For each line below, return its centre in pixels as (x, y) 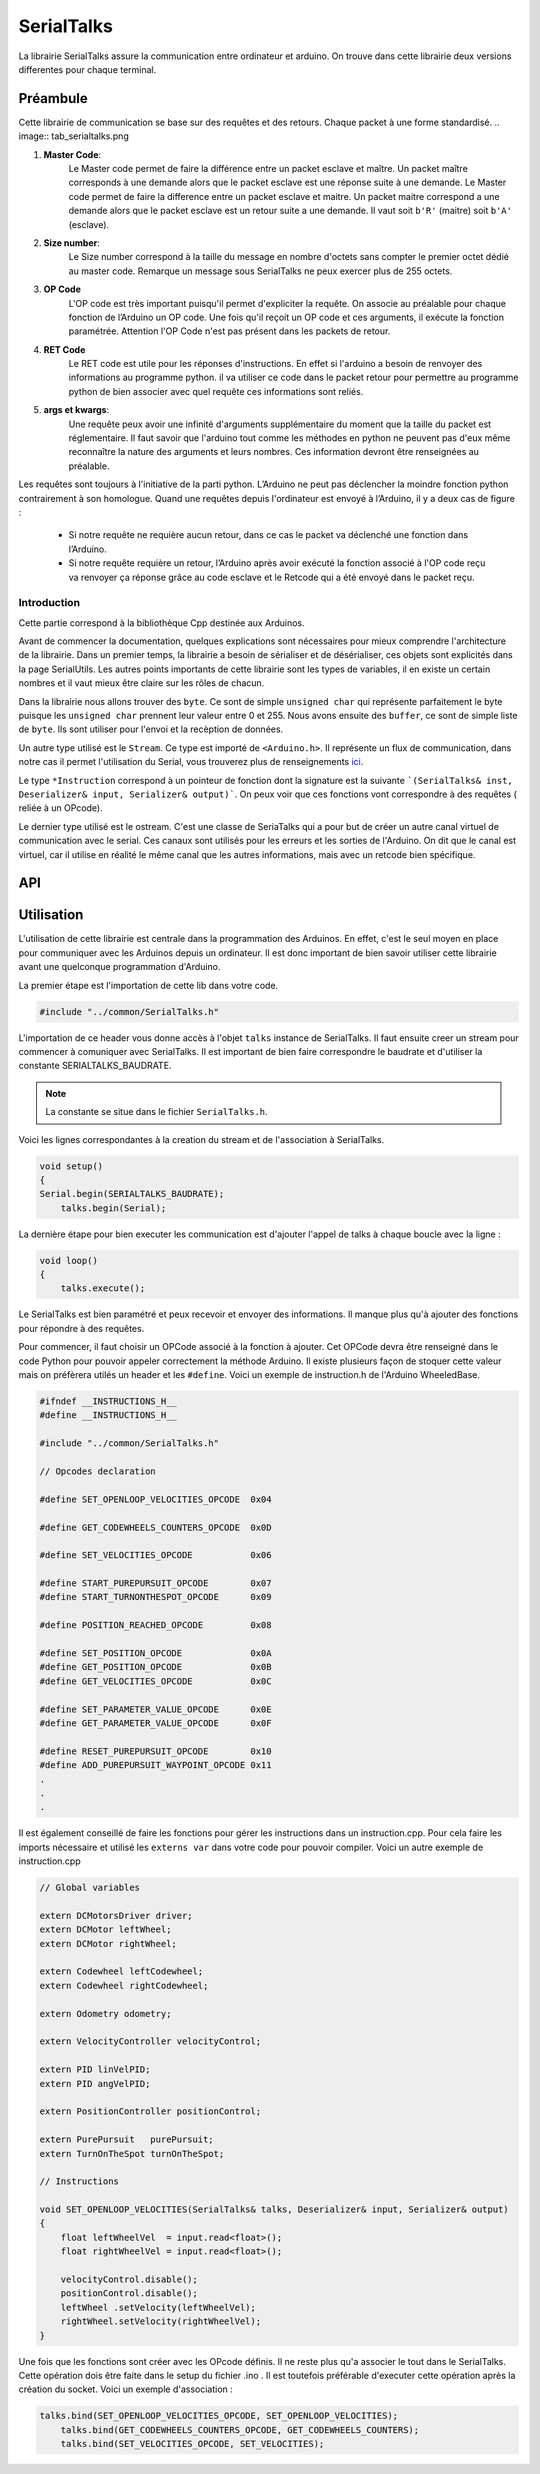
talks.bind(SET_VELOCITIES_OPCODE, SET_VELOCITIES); (192, 2444)
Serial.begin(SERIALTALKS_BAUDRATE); (132, 1194)
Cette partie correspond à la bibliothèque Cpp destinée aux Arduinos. (161, 622)
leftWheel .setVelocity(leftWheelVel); (158, 2307)
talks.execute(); (103, 1288)
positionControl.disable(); (129, 2293)
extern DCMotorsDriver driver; (116, 1915)
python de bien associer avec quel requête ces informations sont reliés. (216, 391)
